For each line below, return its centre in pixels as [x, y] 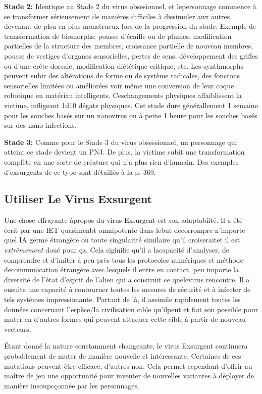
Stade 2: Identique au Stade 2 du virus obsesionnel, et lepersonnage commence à [130, 6]
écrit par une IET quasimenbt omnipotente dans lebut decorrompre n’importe [125, 230]
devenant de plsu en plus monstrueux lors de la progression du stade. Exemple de [130, 26]
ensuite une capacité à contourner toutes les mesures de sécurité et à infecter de [127, 289]
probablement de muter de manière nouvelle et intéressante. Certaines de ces [123, 356]
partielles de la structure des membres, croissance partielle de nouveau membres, [129, 46]
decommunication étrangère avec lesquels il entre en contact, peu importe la [121, 269]
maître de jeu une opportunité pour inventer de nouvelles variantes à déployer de [129, 376]
